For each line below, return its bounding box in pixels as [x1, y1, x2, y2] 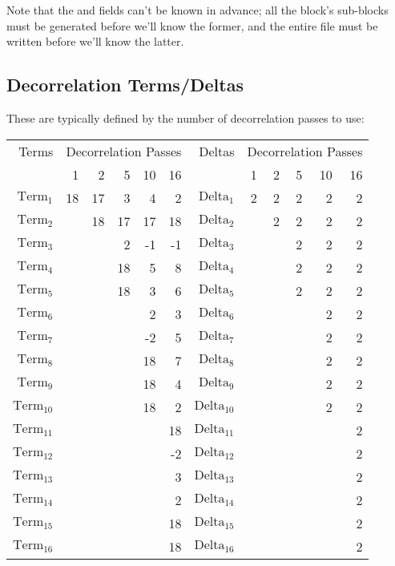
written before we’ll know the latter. [6, 33, 184, 50]
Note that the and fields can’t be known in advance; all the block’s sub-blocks [6, 2, 389, 18]
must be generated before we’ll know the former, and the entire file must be [6, 17, 378, 34]
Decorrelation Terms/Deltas [6, 72, 244, 97]
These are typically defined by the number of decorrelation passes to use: [6, 109, 365, 126]
